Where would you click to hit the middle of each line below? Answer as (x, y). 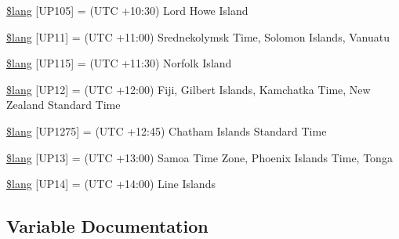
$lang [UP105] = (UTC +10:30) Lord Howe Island (127, 10)
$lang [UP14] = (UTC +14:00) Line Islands (111, 184)
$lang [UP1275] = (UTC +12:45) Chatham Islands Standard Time (167, 130)
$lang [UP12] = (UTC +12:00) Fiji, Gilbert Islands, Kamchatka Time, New (189, 89)
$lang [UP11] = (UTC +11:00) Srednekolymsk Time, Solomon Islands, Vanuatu (198, 36)
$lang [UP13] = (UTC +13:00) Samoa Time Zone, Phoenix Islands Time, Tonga (199, 157)
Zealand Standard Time (63, 105)
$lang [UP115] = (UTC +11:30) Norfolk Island (119, 63)
